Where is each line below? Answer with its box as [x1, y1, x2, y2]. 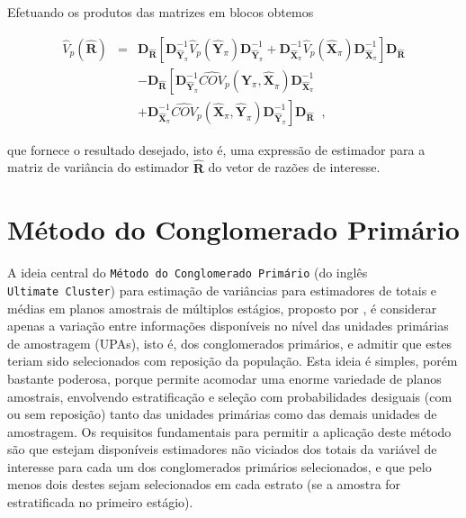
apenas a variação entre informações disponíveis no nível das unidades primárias [7, 316, 449, 335]
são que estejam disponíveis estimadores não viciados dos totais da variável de [7, 440, 437, 459]
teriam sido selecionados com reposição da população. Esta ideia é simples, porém [7, 351, 458, 370]
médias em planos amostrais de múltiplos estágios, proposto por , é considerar [7, 298, 437, 317]
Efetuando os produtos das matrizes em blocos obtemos [7, 3, 314, 21]
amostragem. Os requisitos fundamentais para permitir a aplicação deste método [7, 422, 452, 441]
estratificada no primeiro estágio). [7, 493, 193, 512]
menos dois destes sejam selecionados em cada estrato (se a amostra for [7, 475, 401, 494]
